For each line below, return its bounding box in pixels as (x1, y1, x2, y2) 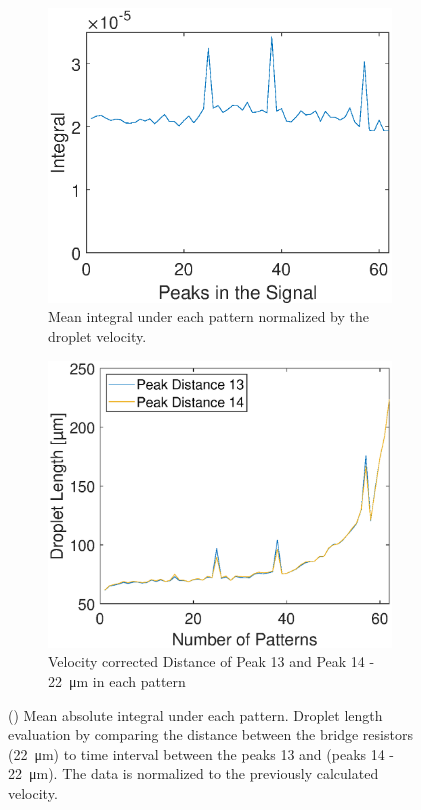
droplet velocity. (48, 326, 147, 347)
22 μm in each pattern (48, 671, 186, 692)
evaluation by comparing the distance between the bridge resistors (8, 724, 413, 745)
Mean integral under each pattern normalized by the (48, 306, 370, 327)
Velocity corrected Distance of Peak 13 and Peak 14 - (48, 651, 375, 672)
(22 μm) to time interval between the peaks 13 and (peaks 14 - (8, 743, 395, 764)
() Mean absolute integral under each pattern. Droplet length (8, 704, 383, 725)
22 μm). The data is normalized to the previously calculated (8, 763, 379, 784)
